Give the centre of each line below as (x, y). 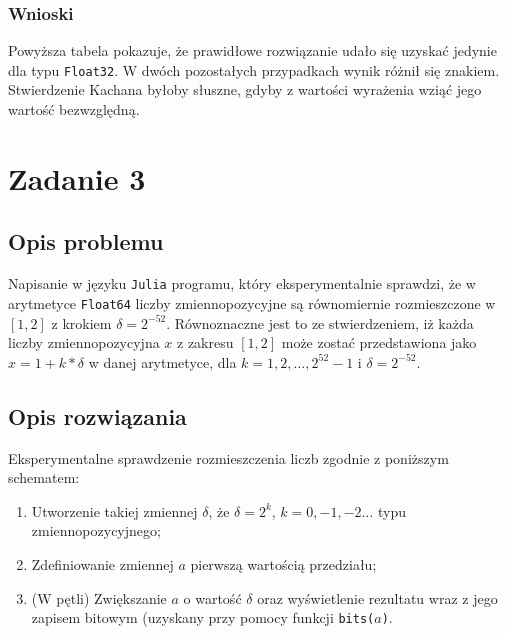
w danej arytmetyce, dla (162, 361)
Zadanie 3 (77, 177)
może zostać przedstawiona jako (379, 342)
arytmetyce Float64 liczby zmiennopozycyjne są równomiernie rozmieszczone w (252, 302)
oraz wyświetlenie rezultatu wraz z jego (377, 597)
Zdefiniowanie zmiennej (102, 563)
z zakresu (205, 342)
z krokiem (81, 322)
